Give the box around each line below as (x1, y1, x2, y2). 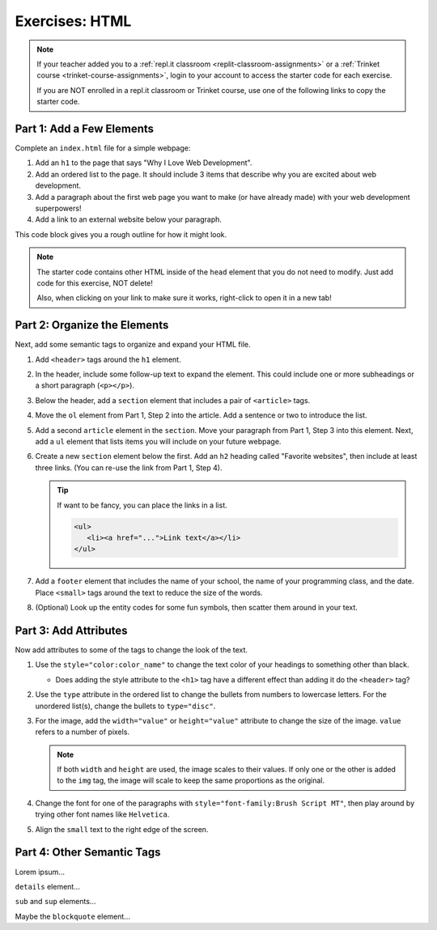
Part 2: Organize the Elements (15, 318, 169, 332)
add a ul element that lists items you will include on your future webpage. (35, 436, 282, 446)
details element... (15, 881, 81, 891)
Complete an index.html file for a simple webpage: (15, 143, 191, 153)
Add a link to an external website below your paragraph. (35, 214, 223, 224)
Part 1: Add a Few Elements (15, 121, 154, 135)
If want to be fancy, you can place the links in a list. (57, 500, 228, 510)
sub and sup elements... (15, 897, 96, 907)
